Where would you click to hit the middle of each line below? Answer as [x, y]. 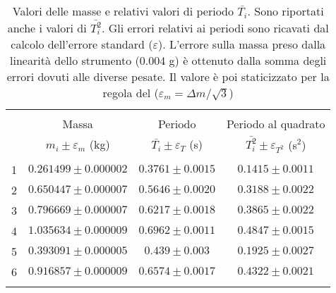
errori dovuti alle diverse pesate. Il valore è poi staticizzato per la [168, 76]
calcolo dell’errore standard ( [82, 44]
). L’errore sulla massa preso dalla [242, 44]
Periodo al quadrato [276, 123]
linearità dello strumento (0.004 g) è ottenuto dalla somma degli [168, 60]
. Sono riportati [286, 11]
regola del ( [131, 92]
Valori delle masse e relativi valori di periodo [123, 11]
